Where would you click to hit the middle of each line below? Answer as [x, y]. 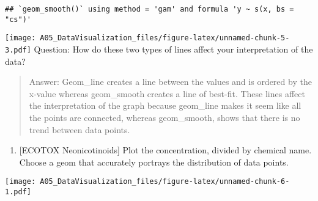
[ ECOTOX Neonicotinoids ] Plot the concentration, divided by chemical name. [165, 150]
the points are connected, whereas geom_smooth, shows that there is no [165, 117]
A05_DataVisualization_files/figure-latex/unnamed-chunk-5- [165, 38]
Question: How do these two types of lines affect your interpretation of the [173, 49]
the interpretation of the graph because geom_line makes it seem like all [165, 105]
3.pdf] [18, 50]
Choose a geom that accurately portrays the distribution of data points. [154, 162]
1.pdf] [18, 192]
